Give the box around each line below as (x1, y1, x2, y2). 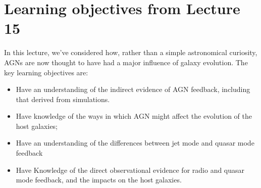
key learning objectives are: (4, 67, 88, 77)
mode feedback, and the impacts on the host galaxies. (16, 174, 182, 185)
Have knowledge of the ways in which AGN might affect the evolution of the (16, 111, 252, 121)
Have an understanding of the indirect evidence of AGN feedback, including (16, 84, 250, 95)
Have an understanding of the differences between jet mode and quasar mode (16, 137, 254, 148)
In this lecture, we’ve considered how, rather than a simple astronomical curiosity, (4, 47, 257, 58)
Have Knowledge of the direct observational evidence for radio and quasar (16, 164, 245, 175)
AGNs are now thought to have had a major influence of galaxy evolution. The (4, 57, 248, 67)
